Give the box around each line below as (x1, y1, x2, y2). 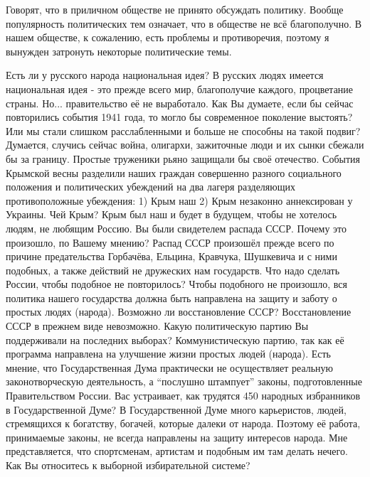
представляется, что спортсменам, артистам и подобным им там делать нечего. (6, 444, 348, 459)
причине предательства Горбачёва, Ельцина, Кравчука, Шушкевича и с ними (6, 249, 337, 264)
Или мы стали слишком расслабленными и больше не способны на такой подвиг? (6, 123, 361, 138)
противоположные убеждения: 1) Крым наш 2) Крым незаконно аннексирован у (6, 193, 353, 208)
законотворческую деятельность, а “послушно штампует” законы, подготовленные (6, 374, 362, 389)
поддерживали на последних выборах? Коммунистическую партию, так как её (6, 332, 344, 347)
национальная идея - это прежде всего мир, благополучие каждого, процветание (6, 81, 354, 96)
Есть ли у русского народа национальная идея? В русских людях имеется (6, 68, 324, 82)
